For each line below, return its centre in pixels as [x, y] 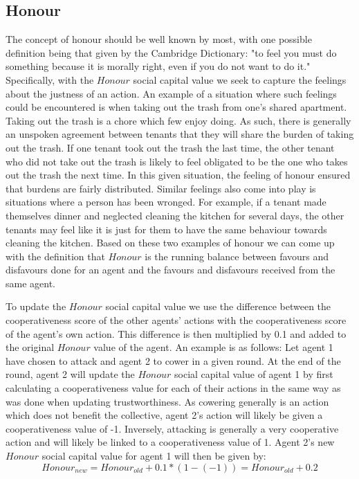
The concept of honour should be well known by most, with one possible [159, 39]
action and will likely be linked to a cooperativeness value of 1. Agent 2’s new [170, 442]
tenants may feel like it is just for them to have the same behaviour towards [166, 229]
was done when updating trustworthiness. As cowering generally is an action [167, 401]
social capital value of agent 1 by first [254, 374]
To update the [36, 306]
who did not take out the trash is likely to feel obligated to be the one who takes [177, 161]
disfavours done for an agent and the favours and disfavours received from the [171, 270]
